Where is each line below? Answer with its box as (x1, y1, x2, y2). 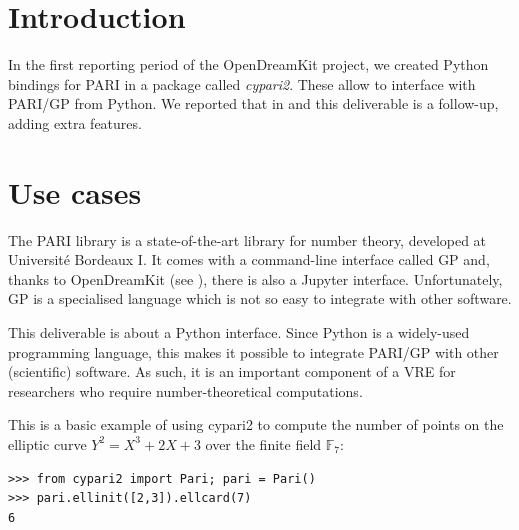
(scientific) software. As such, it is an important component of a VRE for (8, 361, 456, 382)
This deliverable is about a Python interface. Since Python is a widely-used (8, 322, 470, 342)
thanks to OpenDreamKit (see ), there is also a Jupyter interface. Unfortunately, (8, 268, 503, 289)
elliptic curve (8, 433, 87, 454)
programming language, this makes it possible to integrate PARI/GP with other (8, 341, 499, 362)
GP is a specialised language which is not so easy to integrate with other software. (8, 288, 512, 309)
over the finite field (205, 433, 322, 454)
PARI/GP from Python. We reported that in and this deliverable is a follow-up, (8, 93, 499, 114)
